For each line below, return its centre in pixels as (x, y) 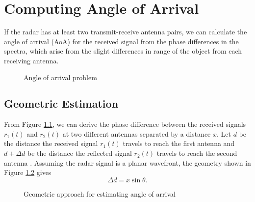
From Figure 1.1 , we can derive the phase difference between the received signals (125, 124)
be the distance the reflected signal (80, 153)
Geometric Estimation (61, 103)
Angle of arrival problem (60, 77)
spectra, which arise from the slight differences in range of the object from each (123, 51)
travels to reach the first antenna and (179, 143)
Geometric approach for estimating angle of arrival (100, 193)
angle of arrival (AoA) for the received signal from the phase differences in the (121, 41)
